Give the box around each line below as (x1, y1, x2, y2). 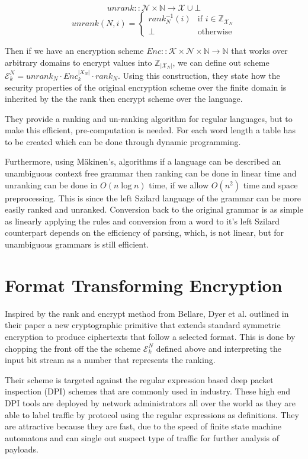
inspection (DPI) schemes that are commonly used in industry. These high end (5, 385, 290, 397)
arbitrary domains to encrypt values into (5, 56, 152, 68)
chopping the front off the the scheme (5, 342, 141, 354)
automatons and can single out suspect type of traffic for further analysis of (5, 431, 280, 444)
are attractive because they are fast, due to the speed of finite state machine (5, 420, 282, 432)
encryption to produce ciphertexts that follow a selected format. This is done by (5, 330, 296, 342)
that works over (231, 44, 288, 56)
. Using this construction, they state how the (117, 69, 280, 81)
